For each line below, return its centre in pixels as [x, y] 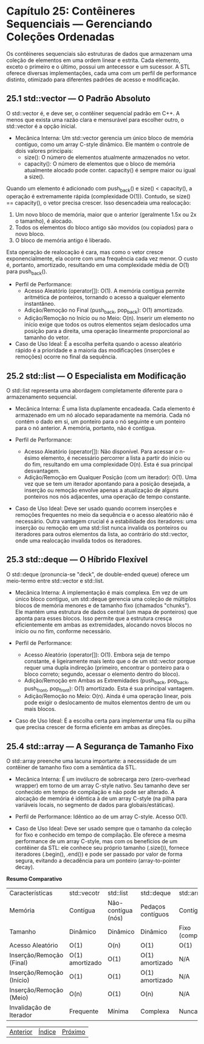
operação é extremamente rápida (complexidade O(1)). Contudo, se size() [99, 196]
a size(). [34, 177]
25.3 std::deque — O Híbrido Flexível [77, 560]
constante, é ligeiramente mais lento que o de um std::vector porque [110, 661]
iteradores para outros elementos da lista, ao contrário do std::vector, [102, 534]
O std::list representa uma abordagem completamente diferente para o [95, 390]
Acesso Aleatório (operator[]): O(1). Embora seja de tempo [97, 655]
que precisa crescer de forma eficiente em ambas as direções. [93, 727]
